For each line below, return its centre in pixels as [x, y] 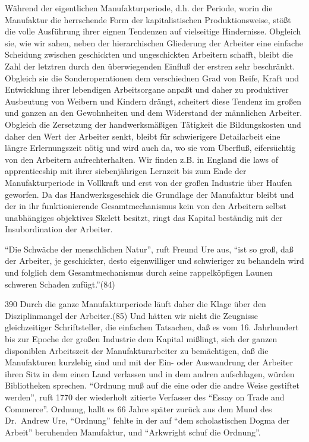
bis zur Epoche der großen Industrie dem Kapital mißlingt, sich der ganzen [141, 339]
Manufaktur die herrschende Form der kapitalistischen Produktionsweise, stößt [148, 19]
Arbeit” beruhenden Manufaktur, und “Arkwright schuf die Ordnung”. [133, 432]
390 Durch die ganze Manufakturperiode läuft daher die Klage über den [135, 304]
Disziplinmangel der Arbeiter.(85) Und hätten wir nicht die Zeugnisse [132, 315]
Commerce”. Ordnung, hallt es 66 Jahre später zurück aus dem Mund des [138, 408]
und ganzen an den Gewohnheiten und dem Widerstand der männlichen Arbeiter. [154, 113]
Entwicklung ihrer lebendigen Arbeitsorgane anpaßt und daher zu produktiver [147, 89]
